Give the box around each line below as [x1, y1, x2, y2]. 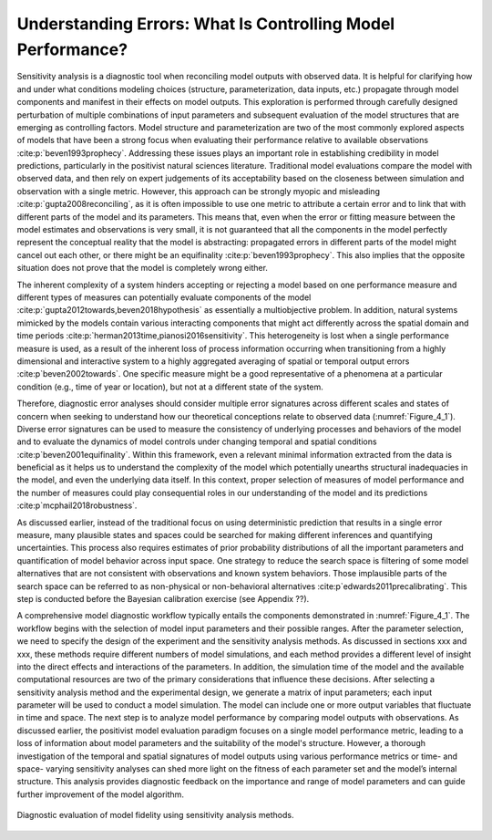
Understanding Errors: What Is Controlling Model [16, 14, 395, 34]
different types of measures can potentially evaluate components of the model [16, 292, 312, 303]
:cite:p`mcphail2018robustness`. [16, 500, 138, 511]
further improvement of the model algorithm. [16, 789, 184, 800]
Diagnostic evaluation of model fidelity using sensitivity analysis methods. [16, 810, 294, 821]
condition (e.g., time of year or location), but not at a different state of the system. [16, 381, 323, 392]
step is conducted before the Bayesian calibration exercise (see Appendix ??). [16, 593, 310, 604]
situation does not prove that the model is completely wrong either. [16, 263, 269, 274]
